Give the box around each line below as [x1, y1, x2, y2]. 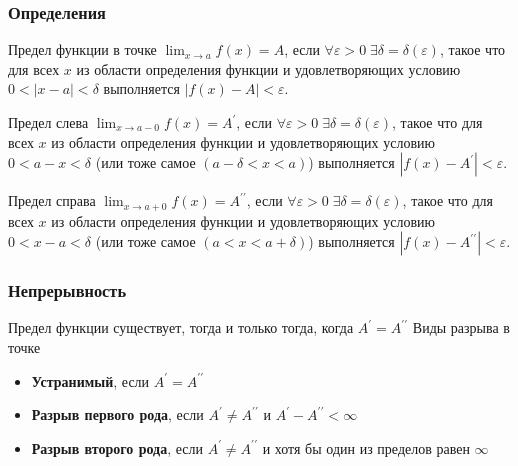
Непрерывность [8, 278, 127, 303]
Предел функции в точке [8, 39, 157, 60]
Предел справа [8, 190, 96, 211]
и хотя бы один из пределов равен [262, 437, 470, 458]
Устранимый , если [31, 370, 150, 391]
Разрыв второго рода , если [31, 437, 203, 458]
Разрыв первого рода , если [31, 404, 204, 425]
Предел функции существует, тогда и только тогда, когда [8, 317, 354, 338]
